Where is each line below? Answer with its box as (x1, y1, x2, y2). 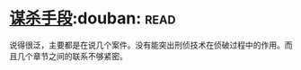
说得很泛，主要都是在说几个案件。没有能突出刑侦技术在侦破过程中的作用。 (9, 39, 285, 50)
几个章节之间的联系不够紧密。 (16, 50, 128, 61)
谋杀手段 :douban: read (9, 8, 176, 29)
